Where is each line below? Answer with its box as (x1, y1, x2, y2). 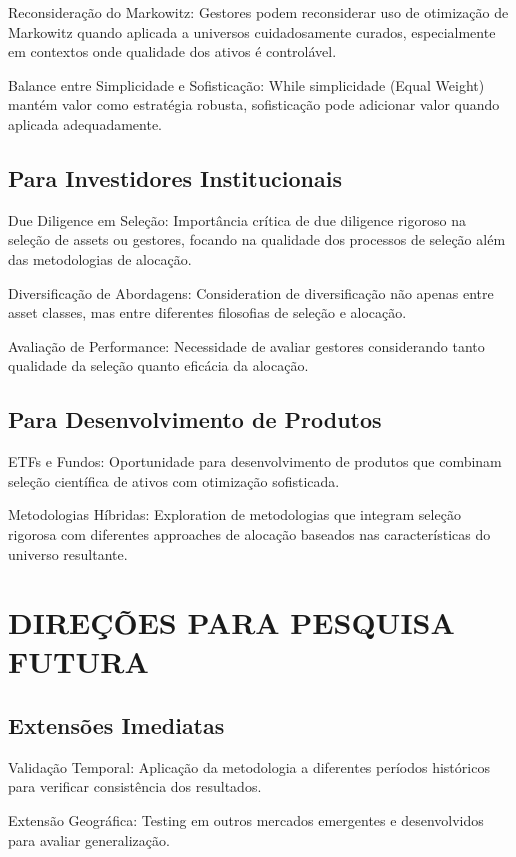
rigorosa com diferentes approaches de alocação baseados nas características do (8, 523, 491, 544)
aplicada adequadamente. (8, 113, 163, 134)
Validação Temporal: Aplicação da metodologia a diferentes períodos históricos (8, 756, 490, 777)
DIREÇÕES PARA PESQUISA (8, 602, 455, 643)
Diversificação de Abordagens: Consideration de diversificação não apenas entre (8, 282, 494, 303)
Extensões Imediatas (8, 710, 225, 741)
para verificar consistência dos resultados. (8, 776, 262, 797)
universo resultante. (8, 543, 128, 564)
